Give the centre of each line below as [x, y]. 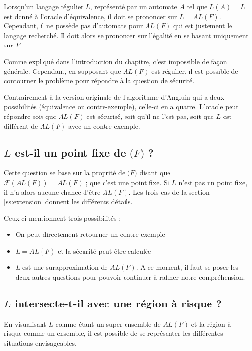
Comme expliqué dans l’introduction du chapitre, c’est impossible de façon [115, 61]
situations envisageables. [40, 343]
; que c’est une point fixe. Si [127, 182]
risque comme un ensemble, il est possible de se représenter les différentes [114, 333]
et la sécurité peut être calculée [105, 250]
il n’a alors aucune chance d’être [52, 192]
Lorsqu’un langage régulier [44, 6]
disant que [155, 173]
